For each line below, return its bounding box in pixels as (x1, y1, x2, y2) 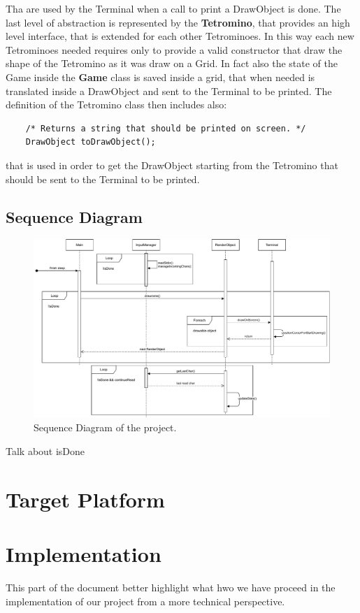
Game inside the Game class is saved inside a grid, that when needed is (6, 69, 315, 84)
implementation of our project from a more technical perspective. (6, 593, 285, 608)
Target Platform (6, 484, 165, 513)
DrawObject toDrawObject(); (25, 137, 156, 147)
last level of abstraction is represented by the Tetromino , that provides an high (6, 15, 350, 29)
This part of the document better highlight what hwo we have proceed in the (6, 580, 336, 595)
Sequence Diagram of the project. (34, 420, 177, 435)
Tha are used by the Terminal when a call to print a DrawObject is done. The (6, 1, 341, 15)
